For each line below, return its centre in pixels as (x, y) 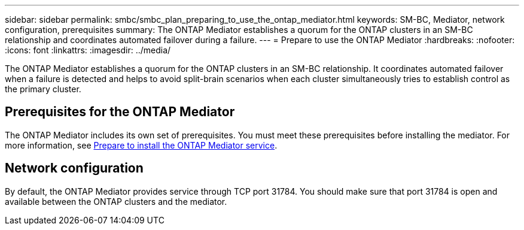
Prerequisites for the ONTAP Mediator (120, 112)
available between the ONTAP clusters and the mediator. (116, 201)
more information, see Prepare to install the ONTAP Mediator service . (141, 145)
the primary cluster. (43, 89)
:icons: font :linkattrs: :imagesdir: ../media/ (88, 50)
